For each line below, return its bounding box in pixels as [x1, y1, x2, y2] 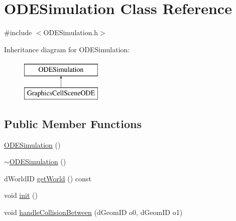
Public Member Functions [4, 116, 142, 131]
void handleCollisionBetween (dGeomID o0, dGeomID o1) [4, 207, 183, 217]
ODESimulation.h [43, 27, 98, 38]
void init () [4, 190, 38, 200]
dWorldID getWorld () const [4, 173, 91, 183]
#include [4, 27, 32, 38]
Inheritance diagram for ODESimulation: [4, 44, 130, 54]
